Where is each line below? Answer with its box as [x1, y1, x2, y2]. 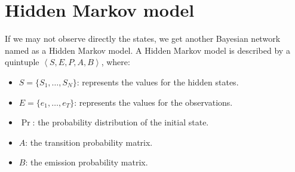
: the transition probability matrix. [25, 136, 153, 148]
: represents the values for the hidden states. [76, 75, 239, 88]
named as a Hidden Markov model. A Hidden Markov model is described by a [5, 44, 290, 56]
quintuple [5, 56, 39, 68]
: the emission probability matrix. [25, 156, 148, 168]
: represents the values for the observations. [74, 96, 233, 108]
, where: [101, 56, 130, 68]
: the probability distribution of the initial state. [32, 116, 209, 128]
